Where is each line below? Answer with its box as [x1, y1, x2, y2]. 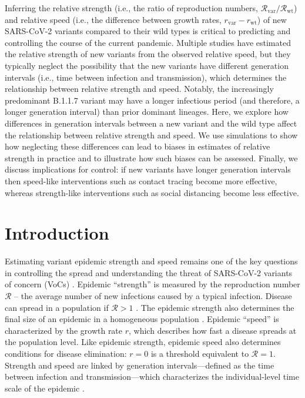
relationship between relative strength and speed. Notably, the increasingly [5, 82, 274, 95]
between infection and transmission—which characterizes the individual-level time [5, 370, 299, 383]
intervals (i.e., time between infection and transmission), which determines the [5, 71, 287, 83]
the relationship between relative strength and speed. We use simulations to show [5, 128, 298, 141]
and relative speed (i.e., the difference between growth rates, [5, 13, 222, 25]
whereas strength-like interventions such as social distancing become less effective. [5, 186, 299, 198]
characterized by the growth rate [5, 324, 123, 336]
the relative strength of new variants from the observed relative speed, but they [5, 48, 291, 60]
